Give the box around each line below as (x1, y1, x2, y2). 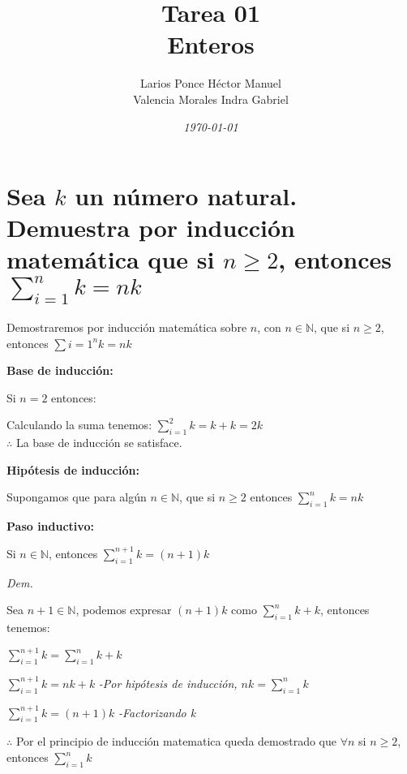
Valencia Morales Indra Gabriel (133, 90, 289, 107)
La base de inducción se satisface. (15, 434, 182, 451)
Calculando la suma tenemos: (6, 416, 152, 433)
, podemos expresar (75, 601, 172, 618)
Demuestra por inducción (6, 211, 295, 244)
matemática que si (6, 243, 215, 276)
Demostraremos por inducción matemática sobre (6, 319, 247, 335)
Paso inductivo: (6, 518, 94, 535)
